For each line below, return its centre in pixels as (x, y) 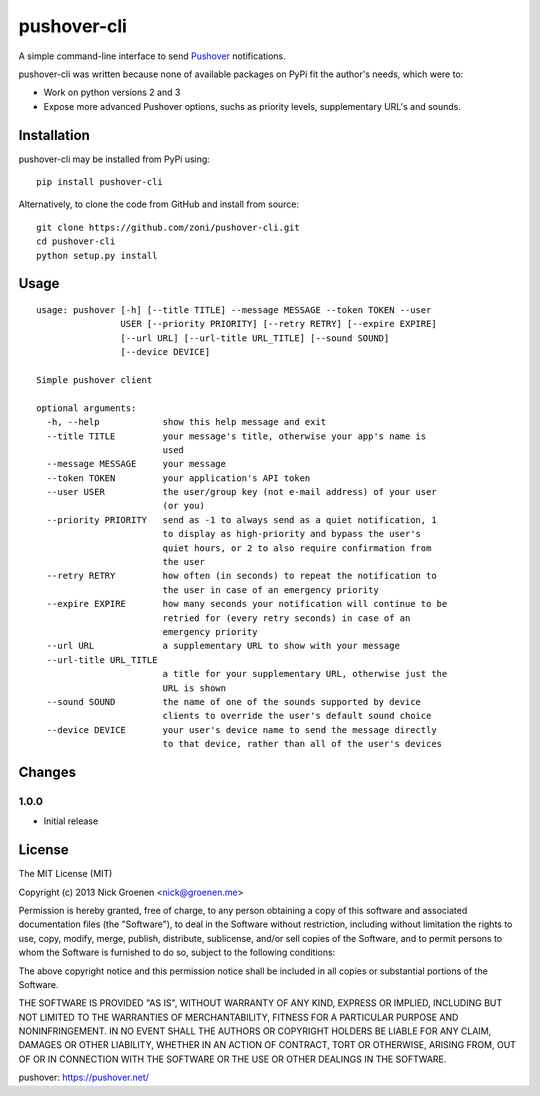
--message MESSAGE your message (136, 464)
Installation (54, 135)
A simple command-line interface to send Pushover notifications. (152, 56)
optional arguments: (86, 408)
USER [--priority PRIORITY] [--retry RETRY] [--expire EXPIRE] (278, 324)
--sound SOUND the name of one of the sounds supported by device (234, 701)
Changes (47, 771)
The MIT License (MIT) (65, 874)
